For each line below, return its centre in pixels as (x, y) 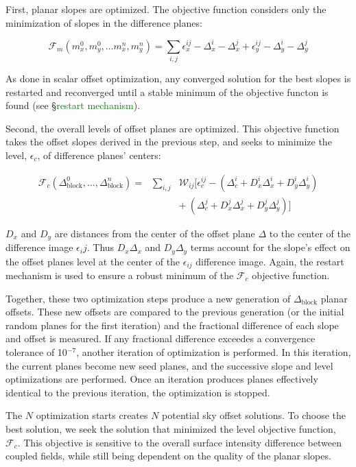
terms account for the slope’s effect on (270, 247)
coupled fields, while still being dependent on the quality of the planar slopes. (168, 456)
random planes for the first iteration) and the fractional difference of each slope (172, 325)
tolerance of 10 (36, 351)
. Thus (100, 247)
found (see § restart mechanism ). (73, 105)
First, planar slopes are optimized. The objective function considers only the (166, 9)
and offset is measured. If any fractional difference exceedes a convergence (161, 338)
